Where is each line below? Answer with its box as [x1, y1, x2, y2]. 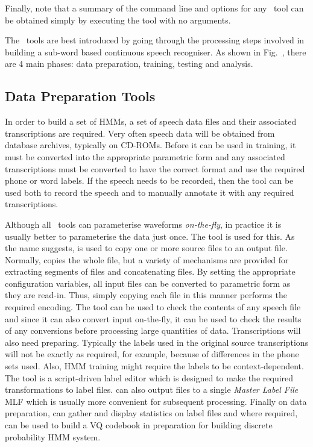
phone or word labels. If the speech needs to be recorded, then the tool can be [5, 174, 294, 187]
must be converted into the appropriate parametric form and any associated [5, 150, 285, 163]
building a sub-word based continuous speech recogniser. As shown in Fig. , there [5, 45, 306, 58]
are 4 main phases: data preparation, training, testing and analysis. [5, 57, 253, 70]
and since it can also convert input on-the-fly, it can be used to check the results [5, 312, 302, 325]
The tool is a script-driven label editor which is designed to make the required [5, 371, 294, 384]
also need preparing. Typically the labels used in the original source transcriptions [5, 336, 309, 348]
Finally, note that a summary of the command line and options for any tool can [5, 2, 304, 14]
